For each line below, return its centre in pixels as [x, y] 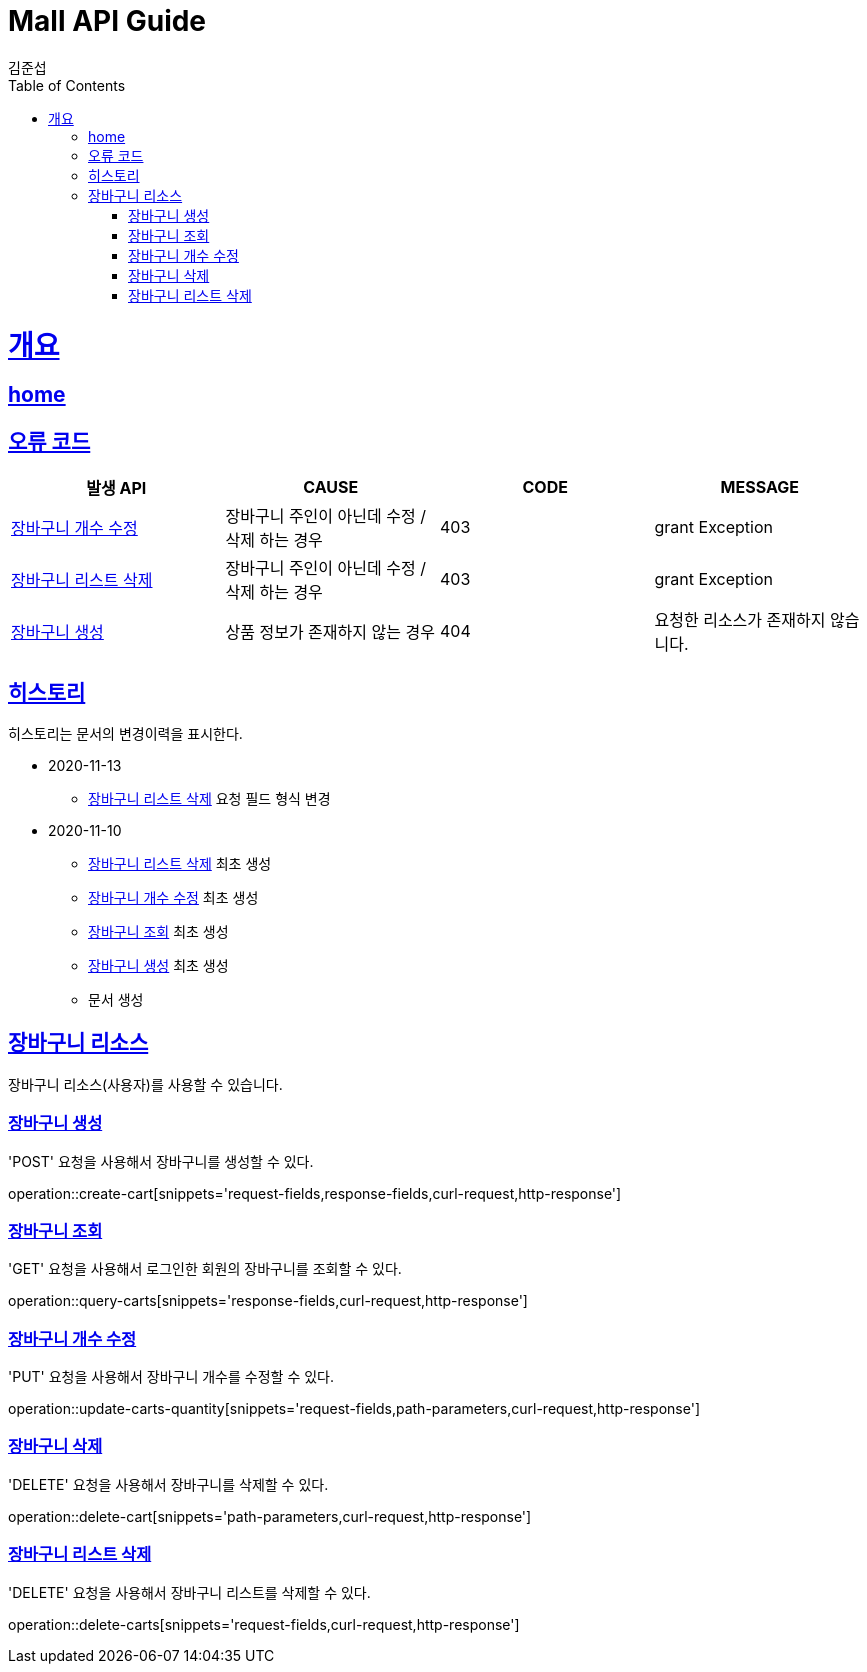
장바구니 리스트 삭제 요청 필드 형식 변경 [209, 798]
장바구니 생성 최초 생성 [158, 965]
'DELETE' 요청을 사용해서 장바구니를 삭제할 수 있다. [168, 1484]
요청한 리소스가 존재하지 [740, 620]
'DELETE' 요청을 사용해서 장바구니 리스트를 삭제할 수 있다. [189, 1592]
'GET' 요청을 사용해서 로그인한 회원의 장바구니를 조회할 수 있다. [205, 1269]
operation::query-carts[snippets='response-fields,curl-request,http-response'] [268, 1301]
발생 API [116, 488]
